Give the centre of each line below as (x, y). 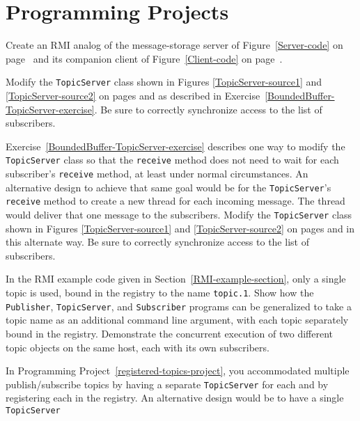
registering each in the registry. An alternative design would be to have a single (175, 398)
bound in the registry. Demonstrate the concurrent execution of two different (169, 333)
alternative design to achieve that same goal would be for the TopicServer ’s (169, 187)
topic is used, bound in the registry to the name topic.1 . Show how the (160, 292)
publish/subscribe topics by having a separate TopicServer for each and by (167, 384)
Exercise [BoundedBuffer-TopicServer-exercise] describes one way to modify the (175, 146)
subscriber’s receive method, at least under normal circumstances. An (157, 173)
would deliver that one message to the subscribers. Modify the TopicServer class (179, 214)
